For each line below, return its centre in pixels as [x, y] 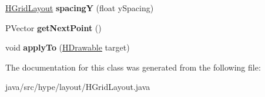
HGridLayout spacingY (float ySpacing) [80, 8]
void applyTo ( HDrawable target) [68, 47]
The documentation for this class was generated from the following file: [133, 67]
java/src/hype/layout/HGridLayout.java [78, 87]
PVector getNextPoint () [53, 27]
